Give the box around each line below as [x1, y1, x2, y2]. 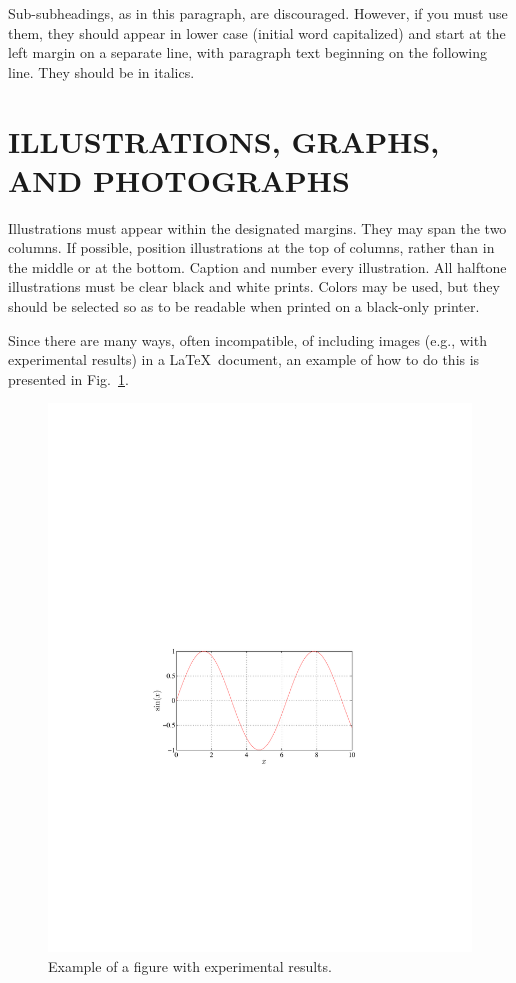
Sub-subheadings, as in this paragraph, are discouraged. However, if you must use [8, 3, 508, 23]
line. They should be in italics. [8, 61, 195, 82]
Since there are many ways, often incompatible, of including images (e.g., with [8, 329, 487, 350]
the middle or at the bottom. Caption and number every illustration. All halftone [8, 256, 507, 277]
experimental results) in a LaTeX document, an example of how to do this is [8, 349, 480, 370]
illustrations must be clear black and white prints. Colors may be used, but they [8, 276, 500, 297]
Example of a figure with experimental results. [48, 955, 332, 976]
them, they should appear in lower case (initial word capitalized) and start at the [8, 22, 506, 43]
